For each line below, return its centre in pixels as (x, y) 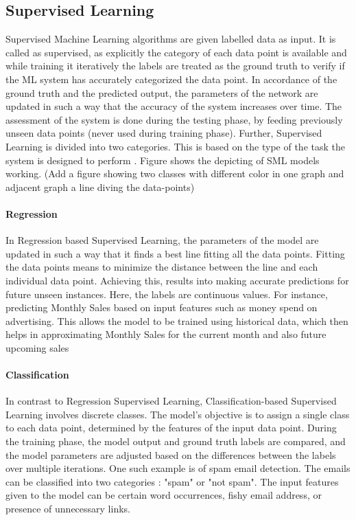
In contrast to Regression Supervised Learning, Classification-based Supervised (171, 401)
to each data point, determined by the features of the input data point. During (171, 428)
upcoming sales (37, 347)
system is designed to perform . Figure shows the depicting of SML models (163, 160)
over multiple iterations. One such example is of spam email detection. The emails (178, 468)
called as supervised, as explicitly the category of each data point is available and (176, 52)
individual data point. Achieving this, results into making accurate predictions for (177, 280)
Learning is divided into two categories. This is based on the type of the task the (175, 146)
